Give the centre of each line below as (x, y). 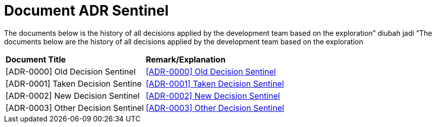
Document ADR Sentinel (86, 11)
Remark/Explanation (185, 59)
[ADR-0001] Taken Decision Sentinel (215, 83)
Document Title (36, 59)
